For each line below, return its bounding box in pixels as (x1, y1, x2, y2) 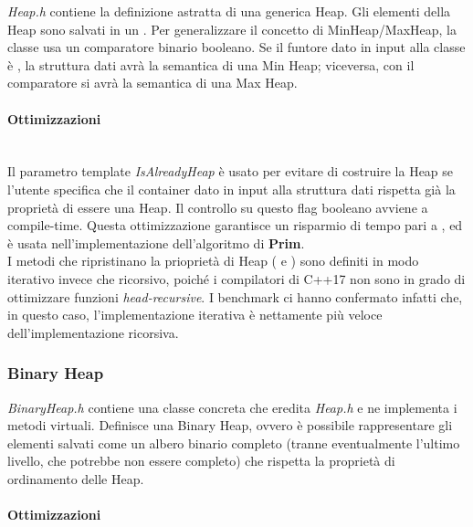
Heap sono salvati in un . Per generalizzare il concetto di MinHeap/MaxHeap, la (7, 19, 457, 38)
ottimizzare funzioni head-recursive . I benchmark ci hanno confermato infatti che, (7, 287, 463, 306)
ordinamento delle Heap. (7, 469, 144, 488)
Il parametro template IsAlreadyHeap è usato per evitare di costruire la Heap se (7, 162, 454, 181)
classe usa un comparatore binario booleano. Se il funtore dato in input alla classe (7, 37, 466, 57)
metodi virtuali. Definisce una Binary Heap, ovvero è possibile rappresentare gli (7, 416, 453, 435)
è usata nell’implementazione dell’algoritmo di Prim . (7, 233, 305, 252)
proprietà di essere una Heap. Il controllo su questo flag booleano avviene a (7, 197, 428, 216)
